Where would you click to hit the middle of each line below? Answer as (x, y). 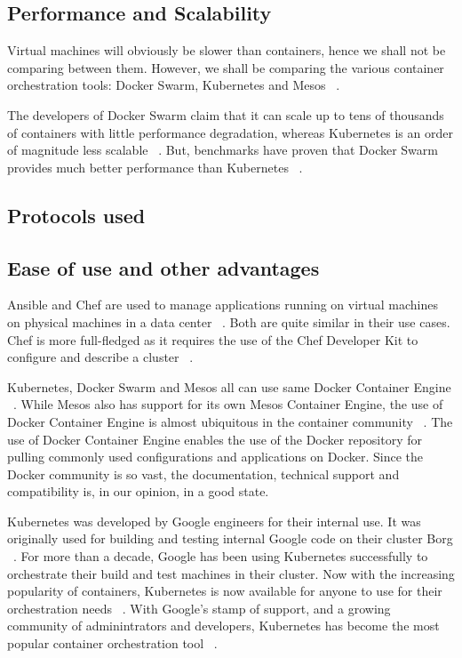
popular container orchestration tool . (112, 643)
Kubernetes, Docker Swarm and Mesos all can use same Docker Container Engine (229, 386)
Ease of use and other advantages (163, 267)
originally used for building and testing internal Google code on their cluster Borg (230, 538)
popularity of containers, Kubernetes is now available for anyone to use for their (225, 591)
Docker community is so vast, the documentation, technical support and (203, 473)
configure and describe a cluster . (100, 357)
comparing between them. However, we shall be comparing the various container (226, 67)
